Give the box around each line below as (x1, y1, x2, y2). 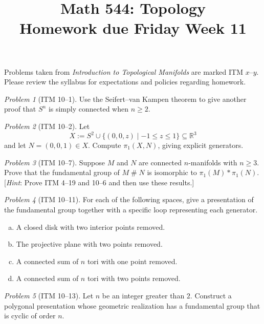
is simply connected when (48, 103, 128, 114)
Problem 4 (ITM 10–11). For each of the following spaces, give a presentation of (4, 194, 254, 205)
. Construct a (190, 290, 232, 300)
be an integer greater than (102, 290, 185, 300)
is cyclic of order (4, 310, 56, 321)
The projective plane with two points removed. (16, 239, 163, 249)
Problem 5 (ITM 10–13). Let (4, 290, 94, 300)
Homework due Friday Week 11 (19, 17, 247, 38)
